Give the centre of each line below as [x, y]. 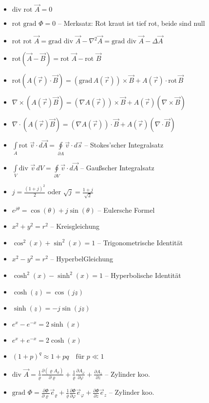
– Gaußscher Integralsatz [117, 167]
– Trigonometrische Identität [140, 242]
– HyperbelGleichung [82, 259]
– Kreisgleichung [75, 226]
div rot [22, 10]
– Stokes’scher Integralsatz [124, 145]
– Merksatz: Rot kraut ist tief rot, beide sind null [131, 23]
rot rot [22, 42]
